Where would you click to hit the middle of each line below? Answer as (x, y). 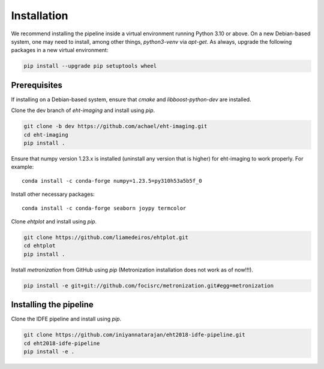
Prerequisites (37, 85)
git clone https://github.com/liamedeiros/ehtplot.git (106, 237)
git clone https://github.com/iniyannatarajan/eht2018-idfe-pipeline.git (134, 335)
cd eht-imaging (46, 134)
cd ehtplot (40, 246)
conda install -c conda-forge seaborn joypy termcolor (104, 208)
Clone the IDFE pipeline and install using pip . (66, 319)
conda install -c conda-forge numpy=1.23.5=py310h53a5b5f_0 (112, 181)
